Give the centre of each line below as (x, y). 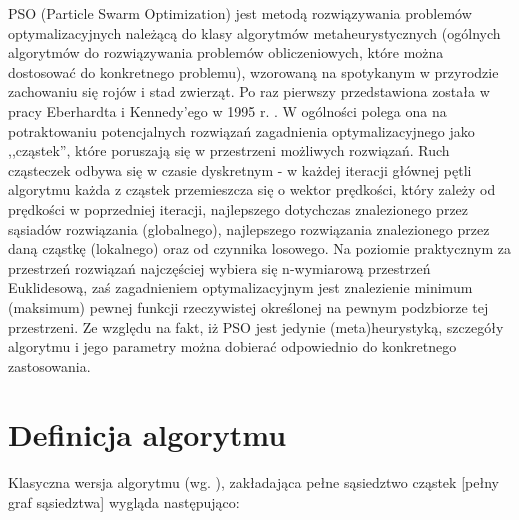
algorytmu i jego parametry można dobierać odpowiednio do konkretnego (232, 346)
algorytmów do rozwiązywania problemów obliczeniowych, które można (226, 52)
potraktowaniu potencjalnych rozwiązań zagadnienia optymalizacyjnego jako (241, 130)
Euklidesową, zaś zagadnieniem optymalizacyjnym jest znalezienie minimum (240, 287)
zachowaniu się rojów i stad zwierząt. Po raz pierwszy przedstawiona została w (249, 91)
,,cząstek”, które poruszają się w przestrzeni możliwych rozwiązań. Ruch (229, 150)
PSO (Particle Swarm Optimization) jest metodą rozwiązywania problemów (240, 13)
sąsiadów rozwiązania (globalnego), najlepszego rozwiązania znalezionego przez (249, 228)
